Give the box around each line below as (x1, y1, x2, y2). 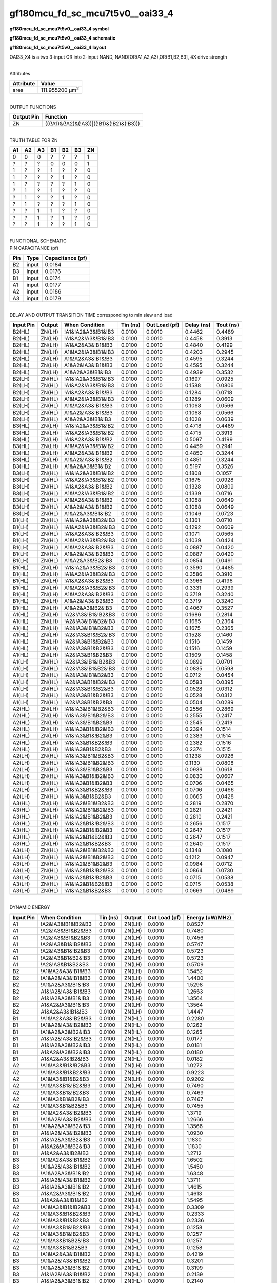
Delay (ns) (185, 321, 211, 328)
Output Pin (12, 113, 39, 120)
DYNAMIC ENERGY (9, 904, 50, 910)
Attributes (9, 70, 31, 76)
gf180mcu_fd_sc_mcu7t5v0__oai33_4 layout (9, 44, 107, 51)
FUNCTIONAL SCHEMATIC (9, 238, 67, 244)
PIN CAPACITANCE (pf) (9, 245, 59, 251)
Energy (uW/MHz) (186, 913, 232, 921)
